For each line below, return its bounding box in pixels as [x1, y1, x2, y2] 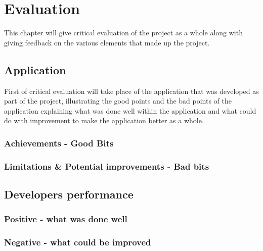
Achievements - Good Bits [4, 136, 114, 149]
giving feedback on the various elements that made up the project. [4, 37, 210, 47]
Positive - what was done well [4, 213, 127, 225]
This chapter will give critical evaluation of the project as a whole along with [4, 27, 243, 38]
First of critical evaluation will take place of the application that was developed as [4, 85, 259, 96]
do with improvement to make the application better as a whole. [4, 115, 204, 126]
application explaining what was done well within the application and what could [4, 105, 256, 116]
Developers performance [4, 186, 134, 202]
